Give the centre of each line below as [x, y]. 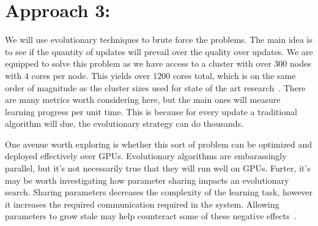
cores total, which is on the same [234, 75]
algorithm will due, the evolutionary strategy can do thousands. [124, 123]
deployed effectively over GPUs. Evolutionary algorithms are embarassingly [146, 156]
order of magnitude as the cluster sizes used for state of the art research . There [155, 87]
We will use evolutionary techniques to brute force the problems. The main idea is [159, 40]
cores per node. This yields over [91, 75]
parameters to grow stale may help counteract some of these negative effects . [151, 216]
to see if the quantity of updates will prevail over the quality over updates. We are [159, 51]
